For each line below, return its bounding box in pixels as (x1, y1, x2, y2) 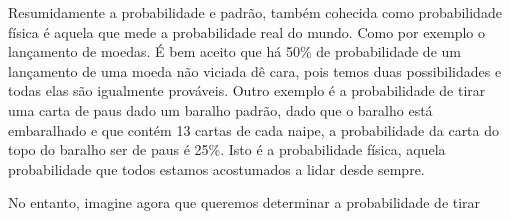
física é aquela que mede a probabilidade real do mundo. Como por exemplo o (8, 21, 485, 42)
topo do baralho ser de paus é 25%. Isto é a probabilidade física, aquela (8, 139, 446, 160)
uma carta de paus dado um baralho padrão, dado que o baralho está (8, 99, 433, 120)
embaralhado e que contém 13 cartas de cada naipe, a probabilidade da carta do (8, 119, 500, 140)
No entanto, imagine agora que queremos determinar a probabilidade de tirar (8, 192, 481, 213)
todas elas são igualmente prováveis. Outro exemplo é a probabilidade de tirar (8, 80, 486, 101)
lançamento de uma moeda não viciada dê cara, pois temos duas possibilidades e (8, 60, 502, 81)
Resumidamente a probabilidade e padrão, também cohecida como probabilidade (8, 2, 502, 22)
